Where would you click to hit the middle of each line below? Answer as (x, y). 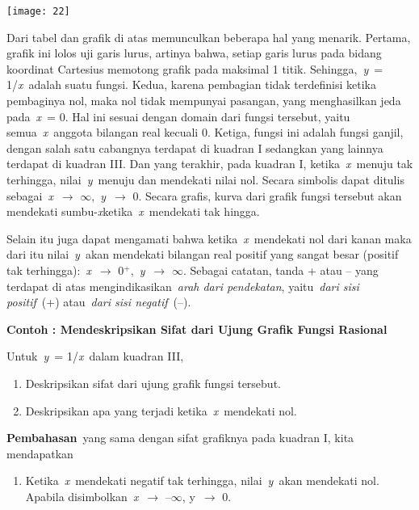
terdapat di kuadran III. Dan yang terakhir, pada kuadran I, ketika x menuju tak (210, 164)
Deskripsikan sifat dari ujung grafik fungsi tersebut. (153, 383)
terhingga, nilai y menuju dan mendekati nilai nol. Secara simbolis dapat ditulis (205, 179)
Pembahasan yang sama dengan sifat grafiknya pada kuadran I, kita (180, 438)
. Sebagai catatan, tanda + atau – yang (281, 270)
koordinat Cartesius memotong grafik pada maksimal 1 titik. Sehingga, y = (195, 68)
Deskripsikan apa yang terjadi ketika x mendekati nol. (161, 410)
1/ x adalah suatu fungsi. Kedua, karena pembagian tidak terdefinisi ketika (191, 84)
